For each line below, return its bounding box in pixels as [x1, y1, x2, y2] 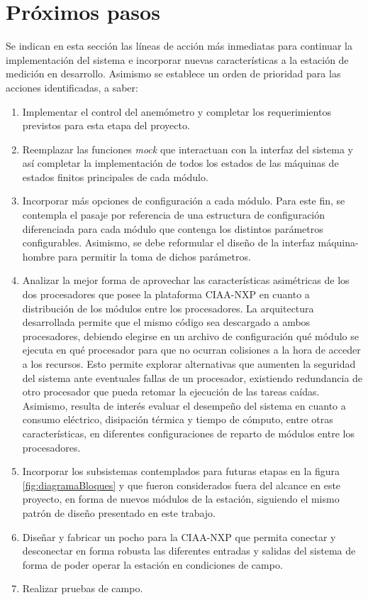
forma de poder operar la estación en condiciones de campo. [22, 557, 283, 572]
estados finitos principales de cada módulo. [22, 169, 208, 184]
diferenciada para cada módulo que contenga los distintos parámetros [22, 221, 323, 236]
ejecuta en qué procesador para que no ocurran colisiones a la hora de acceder [22, 342, 361, 357]
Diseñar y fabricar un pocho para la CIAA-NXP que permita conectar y [22, 529, 336, 544]
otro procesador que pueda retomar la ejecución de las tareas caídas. [22, 384, 320, 399]
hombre [22, 249, 55, 263]
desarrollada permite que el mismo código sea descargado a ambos [22, 315, 311, 329]
